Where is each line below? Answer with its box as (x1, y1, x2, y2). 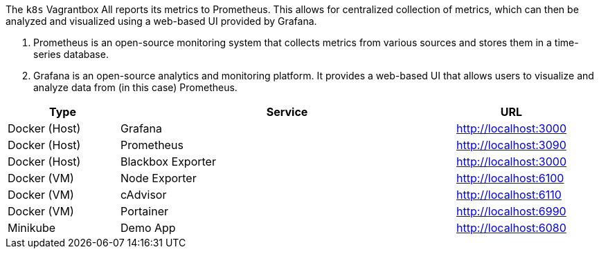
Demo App (120, 221, 176, 235)
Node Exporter (120, 171, 197, 185)
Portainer (120, 204, 168, 218)
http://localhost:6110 (456, 188, 562, 202)
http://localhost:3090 (456, 138, 566, 152)
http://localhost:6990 (456, 204, 566, 218)
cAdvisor (120, 188, 167, 202)
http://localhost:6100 (456, 171, 564, 185)
